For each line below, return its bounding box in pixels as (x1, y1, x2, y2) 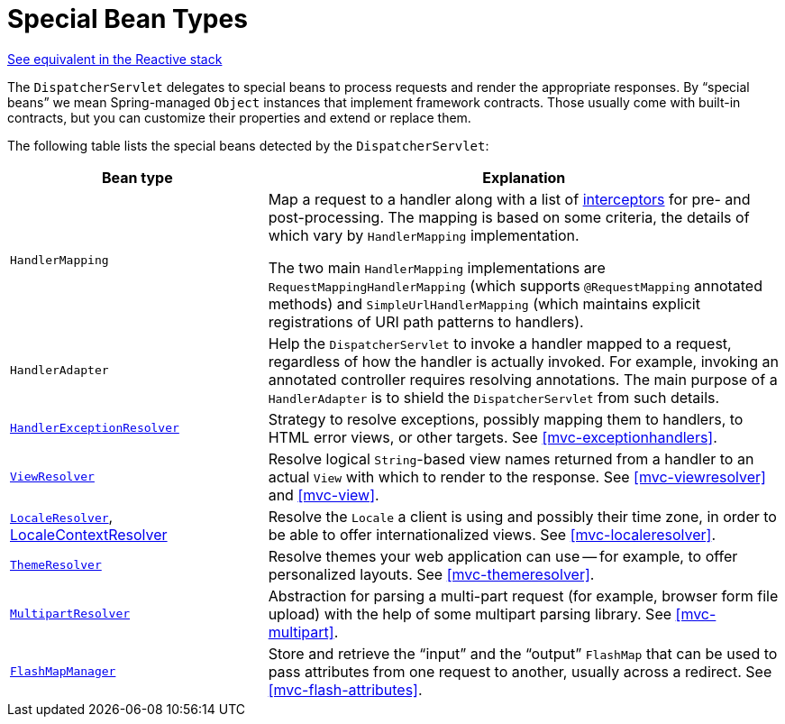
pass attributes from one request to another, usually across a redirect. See (268, 662, 772, 681)
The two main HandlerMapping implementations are (268, 258, 606, 277)
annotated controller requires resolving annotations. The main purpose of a (268, 370, 778, 389)
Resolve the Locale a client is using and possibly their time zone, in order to (268, 507, 777, 526)
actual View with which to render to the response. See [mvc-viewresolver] (268, 467, 766, 486)
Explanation (482, 168, 566, 187)
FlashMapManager (10, 664, 116, 679)
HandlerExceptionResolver (10, 421, 179, 435)
